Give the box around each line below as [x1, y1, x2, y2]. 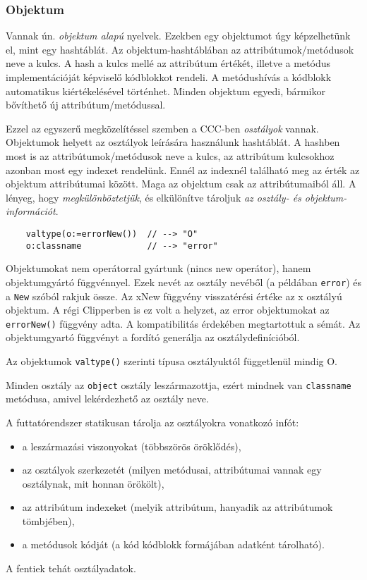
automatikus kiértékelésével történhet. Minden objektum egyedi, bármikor [6, 83, 325, 98]
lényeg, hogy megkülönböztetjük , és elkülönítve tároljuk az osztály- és [6, 190, 301, 204]
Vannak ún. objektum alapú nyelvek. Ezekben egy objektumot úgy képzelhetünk [6, 28, 351, 43]
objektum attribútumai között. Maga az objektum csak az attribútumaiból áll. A [6, 176, 356, 191]
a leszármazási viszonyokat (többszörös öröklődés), [22, 438, 241, 453]
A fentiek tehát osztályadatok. [6, 561, 136, 576]
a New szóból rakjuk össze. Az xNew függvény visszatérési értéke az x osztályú [6, 288, 342, 303]
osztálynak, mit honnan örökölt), [22, 476, 164, 490]
